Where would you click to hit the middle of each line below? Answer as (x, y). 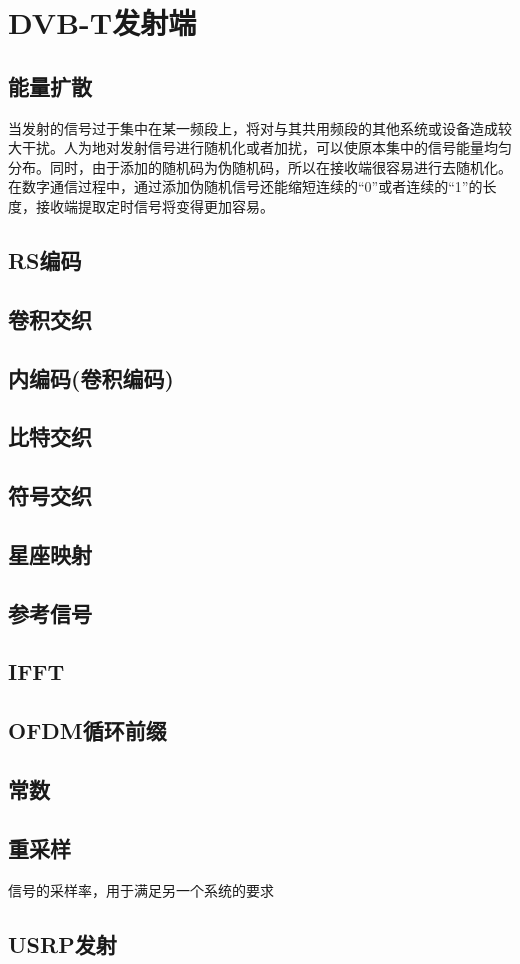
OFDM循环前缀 (87, 730)
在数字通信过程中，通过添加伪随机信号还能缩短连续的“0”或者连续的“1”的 (245, 186)
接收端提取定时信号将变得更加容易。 (154, 205)
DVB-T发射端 (102, 22)
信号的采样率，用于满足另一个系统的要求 (141, 889)
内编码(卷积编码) (91, 377)
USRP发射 (62, 943)
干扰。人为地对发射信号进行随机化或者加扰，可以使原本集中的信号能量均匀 (266, 147)
